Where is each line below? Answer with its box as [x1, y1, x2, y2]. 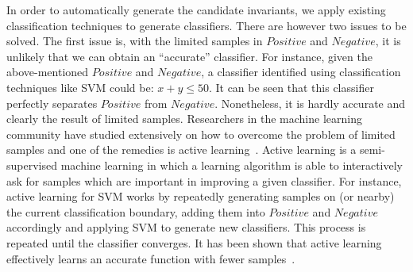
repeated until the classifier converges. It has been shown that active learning [6, 234, 382, 251]
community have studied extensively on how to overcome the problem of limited [6, 125, 396, 142]
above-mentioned [6, 63, 89, 80]
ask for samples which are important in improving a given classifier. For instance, [6, 172, 402, 189]
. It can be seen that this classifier [208, 79, 374, 95]
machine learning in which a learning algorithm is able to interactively [60, 156, 403, 173]
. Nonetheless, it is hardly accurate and [214, 94, 406, 111]
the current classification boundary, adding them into [6, 203, 265, 220]
